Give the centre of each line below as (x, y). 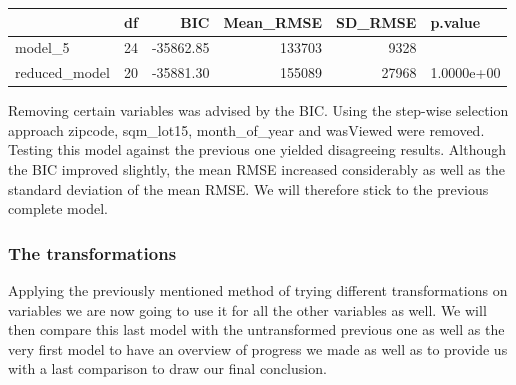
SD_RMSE (376, 21)
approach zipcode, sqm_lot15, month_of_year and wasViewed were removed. (246, 129)
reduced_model (62, 72)
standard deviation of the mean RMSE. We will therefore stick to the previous (248, 188)
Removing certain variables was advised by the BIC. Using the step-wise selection (258, 110)
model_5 (42, 47)
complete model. (58, 208)
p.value (455, 21)
